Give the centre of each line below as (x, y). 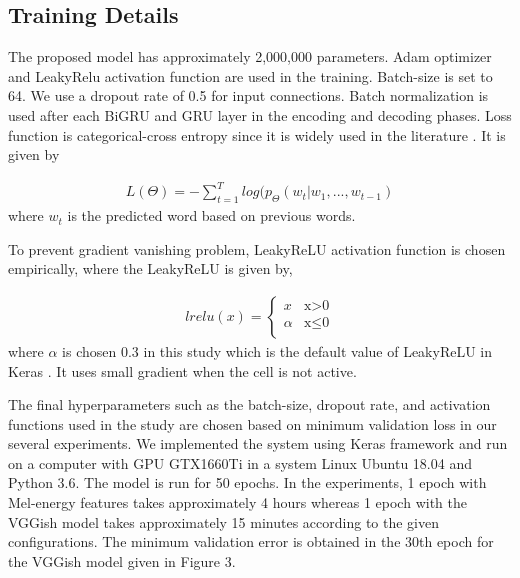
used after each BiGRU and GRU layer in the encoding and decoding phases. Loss (260, 114)
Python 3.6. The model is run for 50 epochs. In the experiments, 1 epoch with (247, 482)
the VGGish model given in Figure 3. (122, 560)
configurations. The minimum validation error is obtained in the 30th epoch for (251, 541)
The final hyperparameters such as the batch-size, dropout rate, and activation (249, 404)
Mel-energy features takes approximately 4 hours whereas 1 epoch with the (237, 502)
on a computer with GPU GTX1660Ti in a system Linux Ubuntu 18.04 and (240, 462)
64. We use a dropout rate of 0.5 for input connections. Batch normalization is (248, 95)
